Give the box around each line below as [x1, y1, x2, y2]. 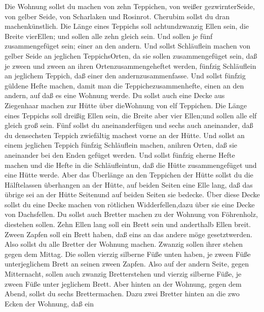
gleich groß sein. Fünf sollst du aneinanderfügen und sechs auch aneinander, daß [5, 120, 253, 130]
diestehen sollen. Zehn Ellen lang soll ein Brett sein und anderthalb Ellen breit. [5, 219, 251, 230]
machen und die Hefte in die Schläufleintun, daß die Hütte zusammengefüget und [5, 159, 257, 170]
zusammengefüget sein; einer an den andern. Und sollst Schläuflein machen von [5, 40, 250, 51]
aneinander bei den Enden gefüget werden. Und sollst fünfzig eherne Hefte [5, 149, 235, 160]
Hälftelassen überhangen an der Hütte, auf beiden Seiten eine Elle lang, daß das [5, 179, 253, 190]
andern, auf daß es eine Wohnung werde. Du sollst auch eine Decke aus [5, 90, 225, 101]
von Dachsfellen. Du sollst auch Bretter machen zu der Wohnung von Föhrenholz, [5, 209, 258, 219]
